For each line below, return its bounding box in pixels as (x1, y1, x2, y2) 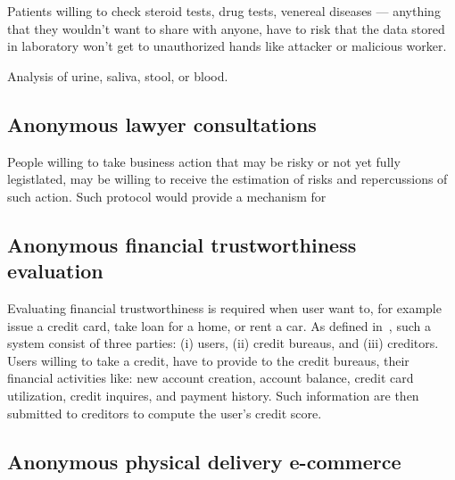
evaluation (7, 257, 103, 285)
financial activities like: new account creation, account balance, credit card (7, 368, 414, 387)
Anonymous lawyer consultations (7, 110, 317, 137)
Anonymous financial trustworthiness (7, 230, 357, 258)
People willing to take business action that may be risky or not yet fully (7, 152, 401, 170)
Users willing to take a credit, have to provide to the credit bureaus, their (7, 351, 409, 369)
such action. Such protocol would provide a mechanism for (7, 186, 327, 205)
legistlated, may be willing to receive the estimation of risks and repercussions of (7, 170, 448, 188)
